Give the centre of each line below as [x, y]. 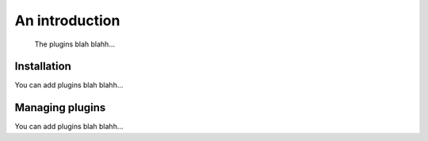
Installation [43, 67]
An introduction [67, 20]
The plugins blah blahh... [75, 44]
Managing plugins [60, 108]
